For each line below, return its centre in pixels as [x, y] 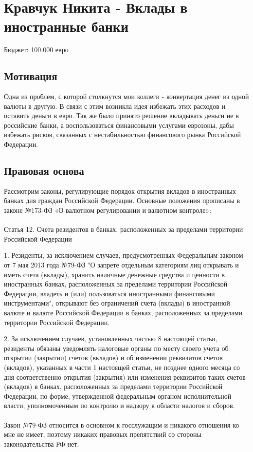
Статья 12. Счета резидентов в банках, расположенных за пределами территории [124, 229]
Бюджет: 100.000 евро [36, 50]
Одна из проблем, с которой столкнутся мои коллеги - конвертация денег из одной [126, 96]
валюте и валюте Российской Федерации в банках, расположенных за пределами [123, 312]
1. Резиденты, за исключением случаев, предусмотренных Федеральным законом [124, 255]
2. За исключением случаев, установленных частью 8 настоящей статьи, [111, 339]
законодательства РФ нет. [42, 443]
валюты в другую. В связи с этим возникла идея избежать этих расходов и [115, 106]
